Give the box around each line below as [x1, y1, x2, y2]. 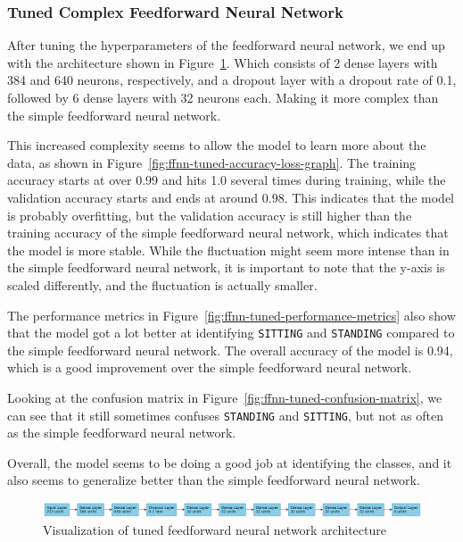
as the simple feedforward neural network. [7, 423, 236, 442]
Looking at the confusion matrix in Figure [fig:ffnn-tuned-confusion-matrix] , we [7, 388, 442, 406]
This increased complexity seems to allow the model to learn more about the [7, 136, 426, 154]
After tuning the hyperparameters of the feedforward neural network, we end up [7, 36, 445, 54]
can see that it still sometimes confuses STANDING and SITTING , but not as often [7, 405, 444, 424]
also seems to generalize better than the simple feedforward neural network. [7, 471, 420, 489]
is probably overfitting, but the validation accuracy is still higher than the [7, 205, 412, 224]
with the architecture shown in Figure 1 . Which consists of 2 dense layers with [7, 53, 438, 71]
